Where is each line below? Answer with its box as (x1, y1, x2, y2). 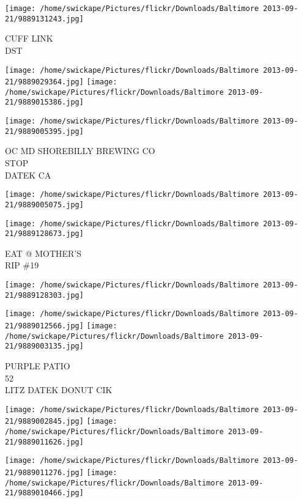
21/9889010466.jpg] (5, 489, 84, 498)
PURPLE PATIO (5, 359, 70, 372)
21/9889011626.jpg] (5, 437, 84, 446)
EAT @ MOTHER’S (5, 246, 82, 259)
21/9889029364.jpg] (5, 78, 84, 87)
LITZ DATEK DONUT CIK (5, 383, 112, 396)
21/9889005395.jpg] (5, 127, 84, 136)
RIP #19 (5, 259, 39, 271)
